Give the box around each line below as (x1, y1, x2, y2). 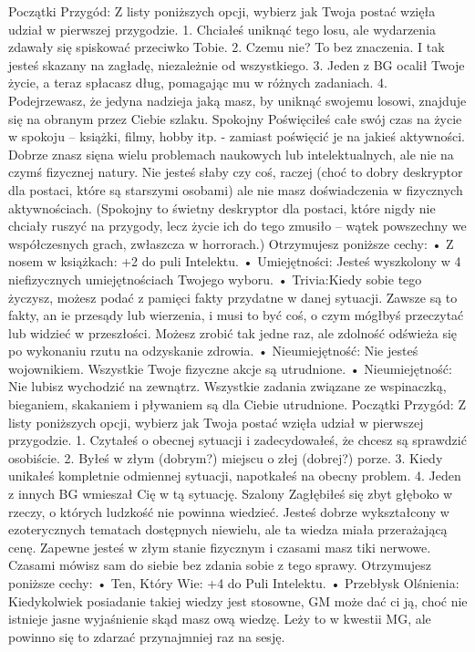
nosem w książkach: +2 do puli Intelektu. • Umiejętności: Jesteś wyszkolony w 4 (8, 252, 461, 271)
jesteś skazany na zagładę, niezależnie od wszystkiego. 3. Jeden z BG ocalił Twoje (8, 55, 465, 74)
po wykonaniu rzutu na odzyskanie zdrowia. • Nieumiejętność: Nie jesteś (8, 341, 418, 360)
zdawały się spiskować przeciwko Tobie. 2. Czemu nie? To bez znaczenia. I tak (8, 37, 445, 57)
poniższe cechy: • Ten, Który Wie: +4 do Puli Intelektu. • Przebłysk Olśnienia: (8, 574, 460, 592)
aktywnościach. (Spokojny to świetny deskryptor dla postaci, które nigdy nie (8, 198, 436, 217)
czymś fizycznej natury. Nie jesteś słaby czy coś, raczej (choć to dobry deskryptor (8, 162, 463, 181)
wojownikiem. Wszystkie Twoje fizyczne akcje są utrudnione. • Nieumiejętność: (8, 358, 452, 378)
